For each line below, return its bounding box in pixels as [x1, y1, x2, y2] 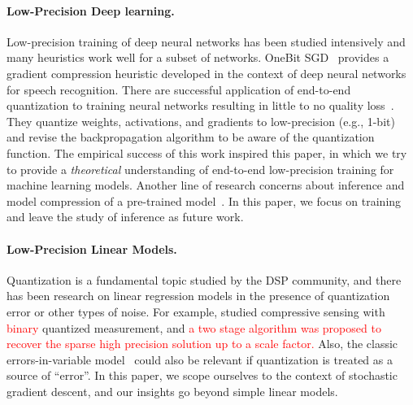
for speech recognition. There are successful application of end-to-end [7, 81, 351, 98]
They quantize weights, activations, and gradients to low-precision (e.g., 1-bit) [7, 112, 395, 129]
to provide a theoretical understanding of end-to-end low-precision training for [7, 160, 394, 177]
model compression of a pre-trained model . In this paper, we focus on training [7, 192, 402, 209]
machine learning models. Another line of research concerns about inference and [7, 176, 405, 194]
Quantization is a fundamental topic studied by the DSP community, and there [7, 271, 402, 288]
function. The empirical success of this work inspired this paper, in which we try [7, 144, 407, 161]
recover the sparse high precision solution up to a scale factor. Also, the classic [7, 335, 398, 352]
